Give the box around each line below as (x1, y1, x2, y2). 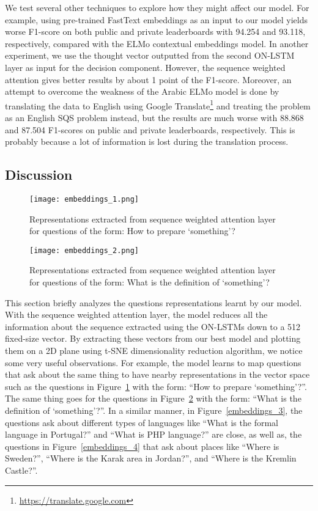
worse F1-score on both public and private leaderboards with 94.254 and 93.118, (5, 25, 306, 38)
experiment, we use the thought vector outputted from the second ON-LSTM (5, 49, 295, 62)
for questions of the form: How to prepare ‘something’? (29, 224, 235, 237)
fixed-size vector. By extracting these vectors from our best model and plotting (5, 332, 301, 345)
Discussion (5, 165, 73, 184)
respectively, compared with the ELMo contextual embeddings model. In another (5, 37, 309, 50)
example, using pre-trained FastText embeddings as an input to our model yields (5, 13, 308, 26)
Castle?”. (5, 463, 38, 476)
